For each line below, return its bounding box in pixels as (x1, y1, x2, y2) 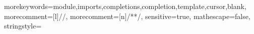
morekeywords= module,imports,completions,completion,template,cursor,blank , (4, 1, 246, 11)
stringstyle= (4, 20, 42, 31)
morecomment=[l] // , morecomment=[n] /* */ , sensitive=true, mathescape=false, (4, 10, 250, 21)
